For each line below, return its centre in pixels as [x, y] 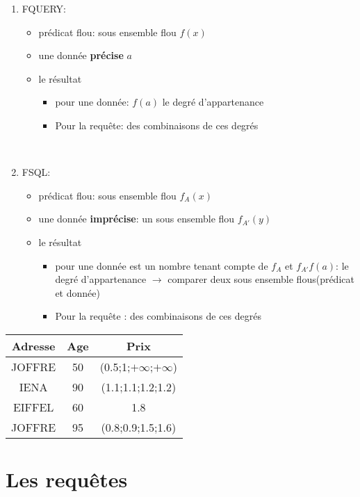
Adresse [33, 345]
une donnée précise [81, 55]
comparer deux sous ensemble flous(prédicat [261, 279]
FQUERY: [44, 8]
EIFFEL [33, 407]
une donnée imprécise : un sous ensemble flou [137, 219]
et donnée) [77, 292]
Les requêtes [67, 479]
